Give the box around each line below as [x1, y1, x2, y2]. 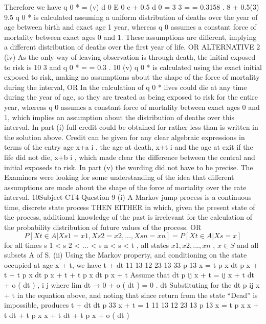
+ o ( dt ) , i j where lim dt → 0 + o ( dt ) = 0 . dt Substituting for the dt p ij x [4, 280, 260, 290]
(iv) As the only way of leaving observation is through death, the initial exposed [4, 51, 256, 62]
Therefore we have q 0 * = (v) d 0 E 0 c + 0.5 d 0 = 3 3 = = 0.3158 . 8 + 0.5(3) [4, 2, 259, 12]
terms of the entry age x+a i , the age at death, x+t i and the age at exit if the [4, 142, 253, 152]
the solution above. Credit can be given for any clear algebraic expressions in [4, 131, 245, 142]
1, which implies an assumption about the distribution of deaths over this [4, 111, 235, 122]
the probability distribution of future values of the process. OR [4, 222, 202, 233]
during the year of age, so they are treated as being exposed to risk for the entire [4, 91, 258, 102]
